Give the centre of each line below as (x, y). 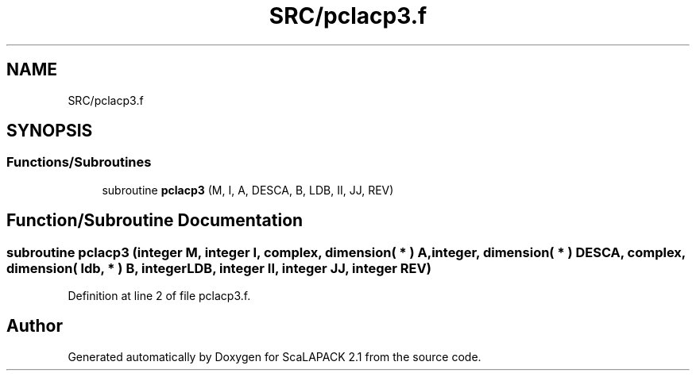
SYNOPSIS (50, 131)
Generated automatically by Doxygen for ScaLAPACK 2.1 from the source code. (275, 356)
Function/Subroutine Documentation (155, 221)
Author (35, 326)
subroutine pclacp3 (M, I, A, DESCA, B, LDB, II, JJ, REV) (248, 190)
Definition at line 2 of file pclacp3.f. (159, 296)
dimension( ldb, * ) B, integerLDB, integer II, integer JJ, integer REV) (219, 268)
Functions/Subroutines (79, 162)
